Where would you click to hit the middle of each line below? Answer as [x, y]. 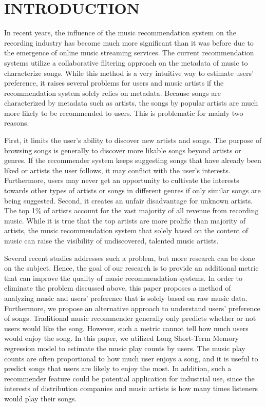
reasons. [17, 123]
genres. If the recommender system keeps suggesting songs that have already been [133, 160]
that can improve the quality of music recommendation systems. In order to [123, 278]
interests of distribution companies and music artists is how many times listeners [131, 388]
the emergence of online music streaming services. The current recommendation [129, 53]
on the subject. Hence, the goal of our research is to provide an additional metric [131, 268]
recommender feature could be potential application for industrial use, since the [129, 378]
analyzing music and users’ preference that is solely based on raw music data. [126, 298]
